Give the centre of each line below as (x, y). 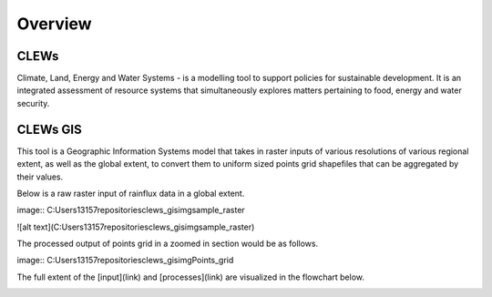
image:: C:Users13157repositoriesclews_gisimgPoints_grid (125, 261)
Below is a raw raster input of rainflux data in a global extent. (131, 193)
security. (33, 103)
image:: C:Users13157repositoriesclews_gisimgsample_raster (131, 210)
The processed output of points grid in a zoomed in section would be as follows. (168, 244)
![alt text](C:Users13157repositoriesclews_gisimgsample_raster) (136, 227)
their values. (40, 177)
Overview (54, 24)
